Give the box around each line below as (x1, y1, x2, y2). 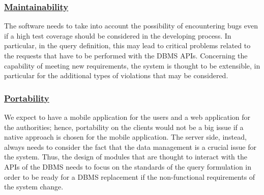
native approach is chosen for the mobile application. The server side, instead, (4, 132, 247, 142)
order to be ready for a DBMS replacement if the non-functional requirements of (4, 171, 255, 182)
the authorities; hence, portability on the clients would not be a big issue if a (4, 121, 244, 132)
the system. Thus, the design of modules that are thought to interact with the (4, 151, 248, 162)
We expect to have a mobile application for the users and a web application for (4, 112, 251, 122)
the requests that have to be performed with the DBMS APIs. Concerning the (4, 50, 248, 60)
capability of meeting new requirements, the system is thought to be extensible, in (4, 60, 260, 71)
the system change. (4, 181, 64, 192)
